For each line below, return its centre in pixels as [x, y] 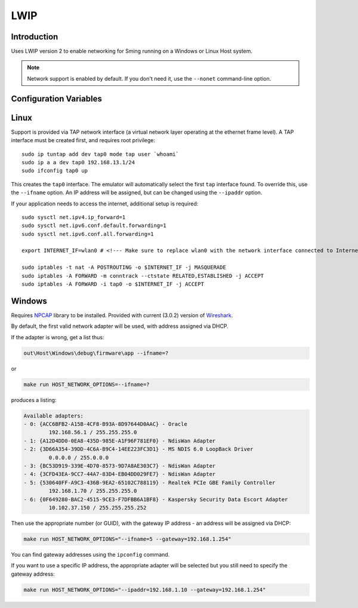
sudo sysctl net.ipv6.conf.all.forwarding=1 [88, 234]
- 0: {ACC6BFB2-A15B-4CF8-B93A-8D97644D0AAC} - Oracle [105, 424]
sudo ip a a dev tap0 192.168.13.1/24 [78, 162]
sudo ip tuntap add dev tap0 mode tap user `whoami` [100, 154]
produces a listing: [34, 400]
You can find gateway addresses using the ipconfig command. [90, 554]
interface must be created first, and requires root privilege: [83, 140]
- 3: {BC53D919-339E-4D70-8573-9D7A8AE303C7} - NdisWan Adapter [120, 466]
